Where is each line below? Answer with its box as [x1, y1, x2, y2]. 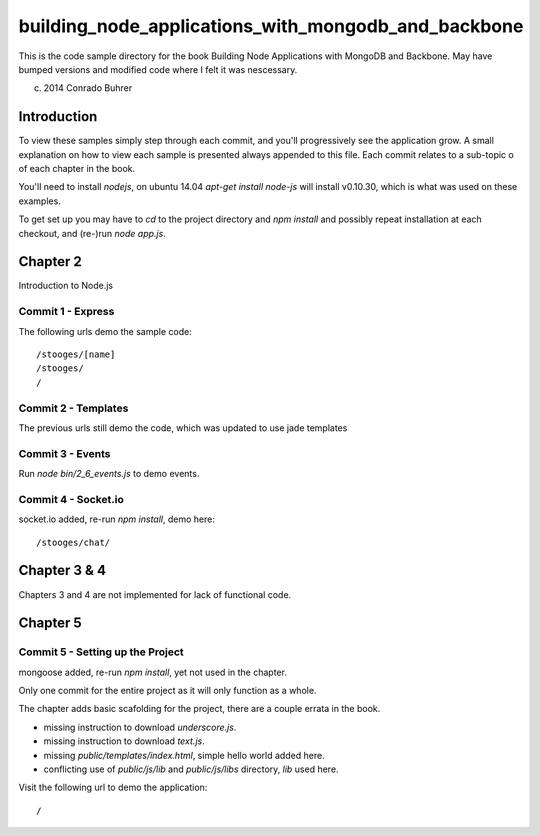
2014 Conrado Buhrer [43, 82, 133, 94]
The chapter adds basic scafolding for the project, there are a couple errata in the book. [18, 703, 381, 715]
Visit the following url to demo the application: [18, 781, 208, 794]
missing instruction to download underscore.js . [43, 721, 237, 733]
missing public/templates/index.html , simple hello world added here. [43, 749, 325, 761]
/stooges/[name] [36, 349, 116, 360]
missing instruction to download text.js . [43, 735, 205, 747]
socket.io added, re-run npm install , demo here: [18, 513, 215, 525]
